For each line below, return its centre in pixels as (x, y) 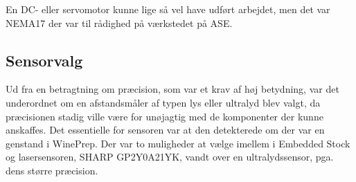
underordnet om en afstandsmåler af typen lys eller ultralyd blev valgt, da (163, 102)
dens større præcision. (52, 170)
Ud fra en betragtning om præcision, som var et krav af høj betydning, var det (172, 89)
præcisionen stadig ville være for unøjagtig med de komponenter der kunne (164, 116)
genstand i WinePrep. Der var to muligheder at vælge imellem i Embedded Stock (178, 143)
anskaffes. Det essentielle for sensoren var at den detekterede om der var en (165, 130)
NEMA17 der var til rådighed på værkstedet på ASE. (119, 22)
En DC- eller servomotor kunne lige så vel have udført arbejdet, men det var (168, 9)
